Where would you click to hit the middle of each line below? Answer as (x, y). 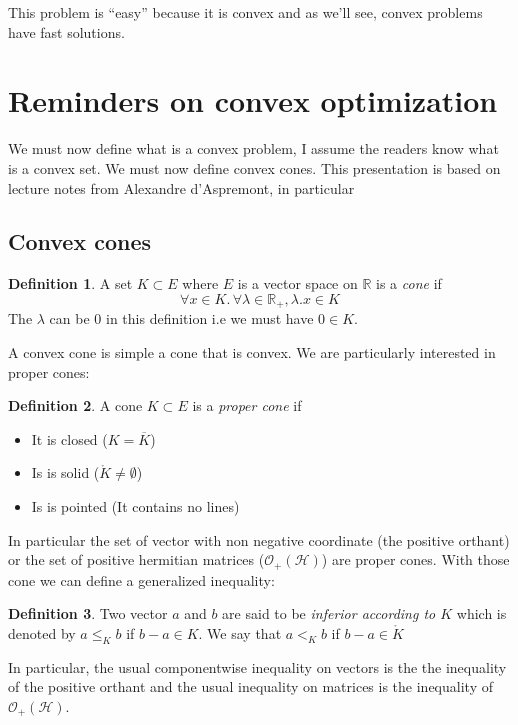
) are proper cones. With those (415, 559)
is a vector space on (297, 283)
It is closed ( (69, 438)
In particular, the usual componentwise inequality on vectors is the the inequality (257, 666)
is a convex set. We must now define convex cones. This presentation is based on (254, 167)
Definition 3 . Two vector (88, 613)
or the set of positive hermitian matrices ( (136, 559)
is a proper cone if (247, 405)
